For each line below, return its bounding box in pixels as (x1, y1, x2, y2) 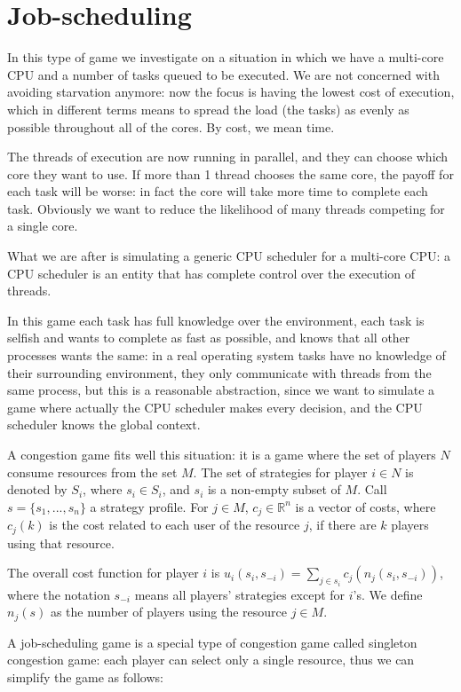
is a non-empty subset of (207, 480, 341, 499)
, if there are (308, 515, 377, 534)
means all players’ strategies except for (134, 585, 346, 603)
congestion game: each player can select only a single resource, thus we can (7, 650, 415, 669)
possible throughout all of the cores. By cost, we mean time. (7, 117, 335, 136)
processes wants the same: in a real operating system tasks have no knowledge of (7, 346, 446, 365)
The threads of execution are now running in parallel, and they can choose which (7, 147, 449, 166)
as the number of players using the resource (50, 602, 287, 621)
